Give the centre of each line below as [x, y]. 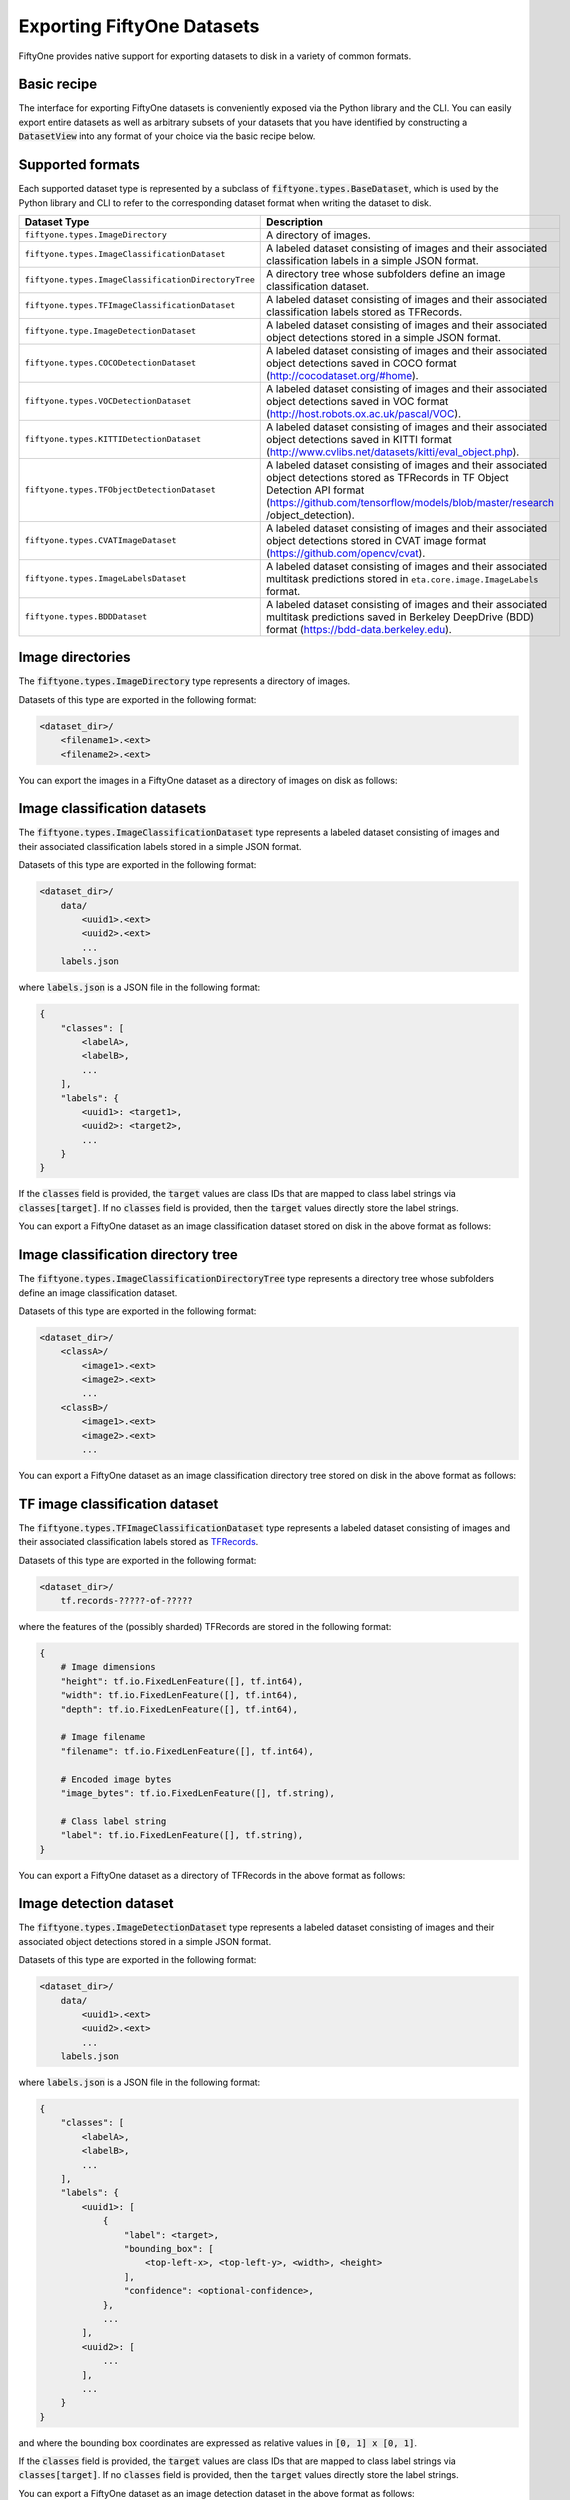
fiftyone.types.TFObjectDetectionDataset [120, 490]
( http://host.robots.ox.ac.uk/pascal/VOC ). [364, 413]
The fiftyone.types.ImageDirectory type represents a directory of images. [184, 681]
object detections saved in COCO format [361, 363]
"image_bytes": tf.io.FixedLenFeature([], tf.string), [197, 1793]
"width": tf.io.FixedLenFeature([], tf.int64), [179, 1695]
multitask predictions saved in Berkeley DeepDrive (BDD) [400, 617]
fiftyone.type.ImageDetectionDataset [110, 331]
